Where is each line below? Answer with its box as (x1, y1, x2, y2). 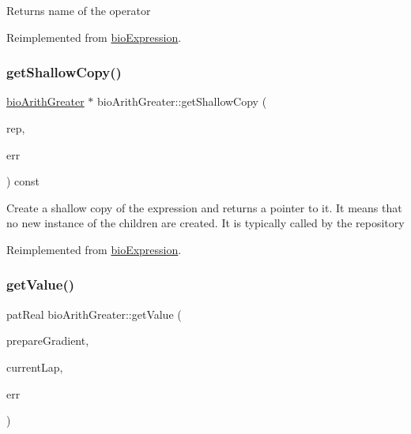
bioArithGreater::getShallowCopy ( (96, 93, 267, 110)
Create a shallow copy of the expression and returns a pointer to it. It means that (6, 199, 402, 215)
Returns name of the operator (6, 2, 151, 18)
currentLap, (6, 358, 63, 375)
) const (6, 173, 40, 189)
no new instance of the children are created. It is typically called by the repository (6, 215, 405, 231)
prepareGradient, (6, 332, 89, 349)
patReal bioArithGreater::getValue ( (6, 305, 182, 322)
